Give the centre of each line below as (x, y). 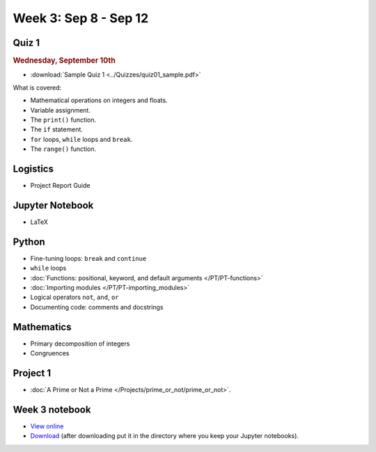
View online (47, 426)
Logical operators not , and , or (75, 297)
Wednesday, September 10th (64, 60)
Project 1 (32, 373)
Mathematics (42, 327)
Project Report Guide (60, 185)
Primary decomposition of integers (80, 344)
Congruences (50, 353)
